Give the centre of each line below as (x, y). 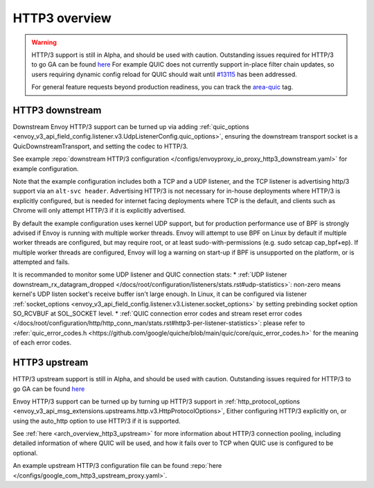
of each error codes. (42, 342)
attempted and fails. (41, 262)
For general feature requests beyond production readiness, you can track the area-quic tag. (162, 87)
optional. (25, 453)
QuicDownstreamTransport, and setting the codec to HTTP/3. (100, 146)
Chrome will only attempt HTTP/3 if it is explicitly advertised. (99, 211)
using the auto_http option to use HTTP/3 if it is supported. (97, 421)
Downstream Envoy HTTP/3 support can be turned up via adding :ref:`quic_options (131, 127)
